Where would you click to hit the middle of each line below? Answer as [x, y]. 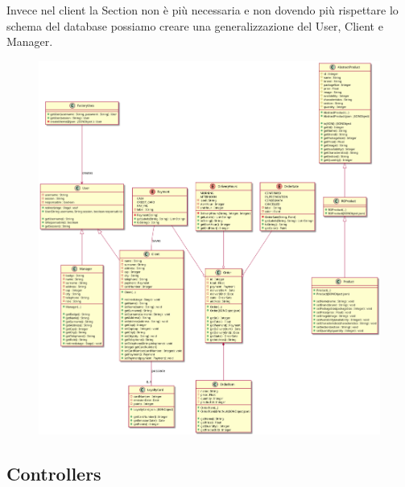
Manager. [30, 41]
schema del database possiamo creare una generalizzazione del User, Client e [195, 25]
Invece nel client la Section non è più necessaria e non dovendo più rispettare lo [202, 10]
